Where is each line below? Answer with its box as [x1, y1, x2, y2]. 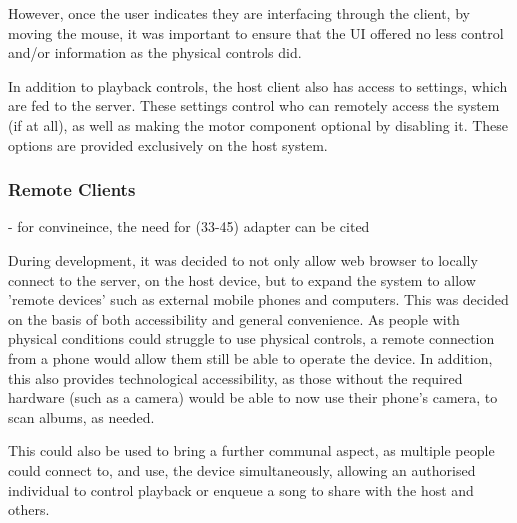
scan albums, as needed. [8, 406, 155, 427]
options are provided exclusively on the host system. [8, 134, 328, 155]
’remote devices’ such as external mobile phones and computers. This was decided [8, 289, 509, 310]
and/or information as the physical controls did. [8, 42, 302, 63]
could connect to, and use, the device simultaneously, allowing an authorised [8, 459, 476, 480]
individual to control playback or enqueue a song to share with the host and [8, 479, 474, 500]
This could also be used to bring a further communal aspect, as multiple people [8, 440, 495, 461]
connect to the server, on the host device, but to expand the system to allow [8, 269, 476, 290]
